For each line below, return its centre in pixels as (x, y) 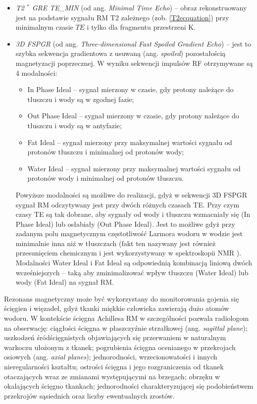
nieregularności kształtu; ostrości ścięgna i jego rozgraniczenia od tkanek (114, 366)
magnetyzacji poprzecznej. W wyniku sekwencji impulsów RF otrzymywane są (134, 63)
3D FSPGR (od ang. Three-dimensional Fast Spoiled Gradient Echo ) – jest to (133, 43)
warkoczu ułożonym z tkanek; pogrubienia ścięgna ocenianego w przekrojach (120, 347)
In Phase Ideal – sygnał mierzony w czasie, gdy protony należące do (130, 89)
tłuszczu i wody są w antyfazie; (75, 125)
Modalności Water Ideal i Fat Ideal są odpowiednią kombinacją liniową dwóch (134, 263)
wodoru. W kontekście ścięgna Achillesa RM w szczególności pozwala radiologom (127, 318)
